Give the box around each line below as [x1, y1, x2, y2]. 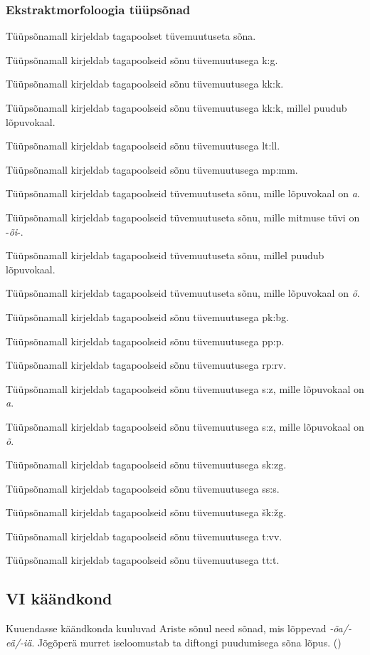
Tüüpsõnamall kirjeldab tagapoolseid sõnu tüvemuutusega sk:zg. [6, 457, 287, 472]
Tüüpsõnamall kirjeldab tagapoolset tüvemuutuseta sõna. [6, 28, 256, 43]
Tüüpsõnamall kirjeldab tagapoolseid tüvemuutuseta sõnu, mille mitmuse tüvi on [6, 209, 360, 224]
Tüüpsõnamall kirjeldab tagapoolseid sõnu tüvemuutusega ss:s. [6, 481, 280, 496]
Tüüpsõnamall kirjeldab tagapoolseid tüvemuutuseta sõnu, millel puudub [6, 248, 324, 263]
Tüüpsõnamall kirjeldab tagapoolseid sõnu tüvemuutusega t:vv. [6, 528, 282, 543]
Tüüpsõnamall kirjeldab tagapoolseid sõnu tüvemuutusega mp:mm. [6, 162, 298, 177]
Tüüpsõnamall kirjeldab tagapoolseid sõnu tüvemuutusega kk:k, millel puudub [6, 100, 347, 115]
